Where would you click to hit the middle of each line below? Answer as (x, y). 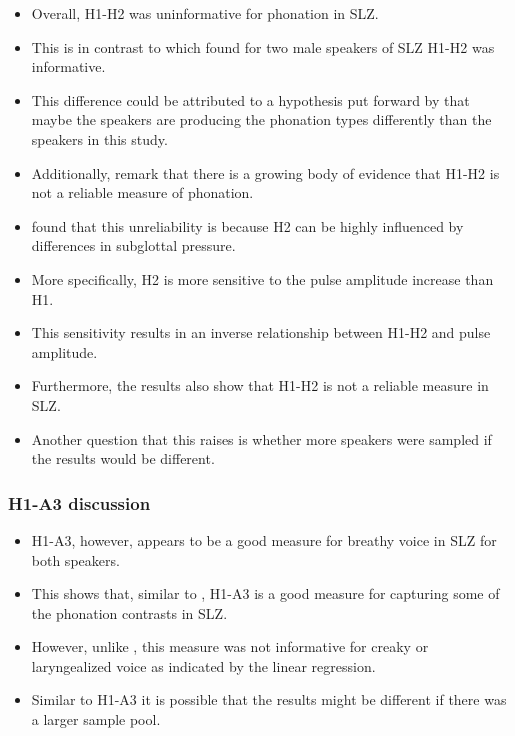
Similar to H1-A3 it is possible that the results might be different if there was (269, 699)
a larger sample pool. (96, 719)
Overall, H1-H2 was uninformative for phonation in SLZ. (205, 13)
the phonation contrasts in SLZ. (129, 612)
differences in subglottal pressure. (133, 245)
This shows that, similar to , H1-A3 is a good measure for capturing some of (265, 593)
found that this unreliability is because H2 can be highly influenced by (247, 225)
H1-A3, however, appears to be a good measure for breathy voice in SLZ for (264, 539)
